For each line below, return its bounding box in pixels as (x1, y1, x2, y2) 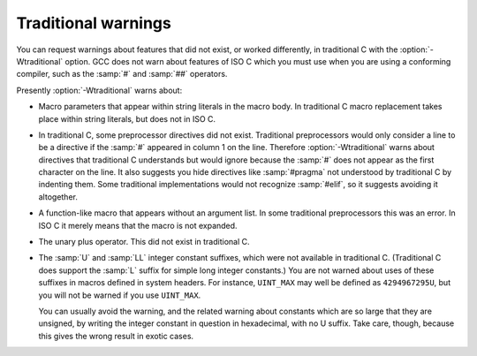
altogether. (38, 191, 79, 202)
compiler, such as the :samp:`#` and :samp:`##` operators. (16, 69, 228, 80)
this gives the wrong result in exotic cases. (38, 330, 194, 341)
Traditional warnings (16, 13, 171, 33)
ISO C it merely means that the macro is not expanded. (38, 220, 238, 231)
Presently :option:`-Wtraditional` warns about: (16, 85, 183, 95)
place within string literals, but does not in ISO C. (38, 113, 216, 124)
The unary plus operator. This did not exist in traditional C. (38, 237, 250, 247)
